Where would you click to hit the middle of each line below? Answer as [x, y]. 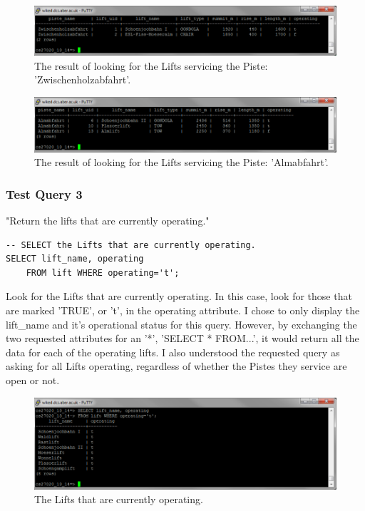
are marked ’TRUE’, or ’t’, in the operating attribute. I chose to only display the [183, 310]
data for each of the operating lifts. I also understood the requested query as [173, 352]
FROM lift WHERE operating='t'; [103, 273]
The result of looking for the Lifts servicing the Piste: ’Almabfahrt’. [181, 162]
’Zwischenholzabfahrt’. [83, 79]
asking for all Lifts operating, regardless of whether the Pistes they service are [176, 366]
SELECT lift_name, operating [75, 259]
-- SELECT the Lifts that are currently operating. [131, 245]
